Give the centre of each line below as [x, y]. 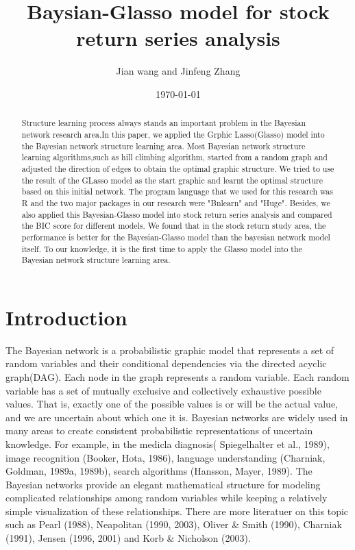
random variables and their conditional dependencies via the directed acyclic [166, 363]
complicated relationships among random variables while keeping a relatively [167, 498]
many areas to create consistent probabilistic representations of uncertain [159, 430]
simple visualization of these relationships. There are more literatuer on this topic [177, 511]
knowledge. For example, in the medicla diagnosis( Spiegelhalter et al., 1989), [168, 443]
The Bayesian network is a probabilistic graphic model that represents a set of [170, 350]
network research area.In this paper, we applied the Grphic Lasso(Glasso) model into [173, 134]
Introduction [66, 317]
